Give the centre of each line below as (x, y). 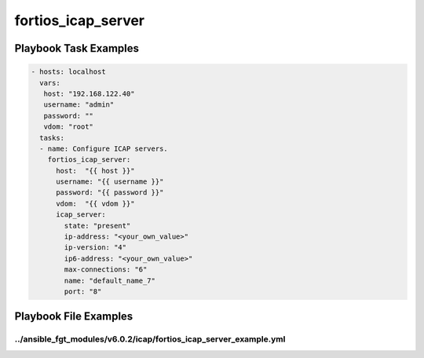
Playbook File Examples (74, 317)
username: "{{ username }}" (110, 182)
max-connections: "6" (106, 270)
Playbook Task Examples (77, 48)
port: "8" (83, 291)
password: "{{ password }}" (110, 193)
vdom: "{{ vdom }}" (95, 203)
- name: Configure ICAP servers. (104, 148)
